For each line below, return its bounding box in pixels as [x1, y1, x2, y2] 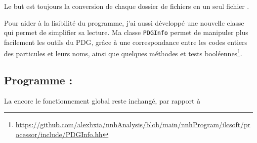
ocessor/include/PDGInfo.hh [15, 129, 103, 140]
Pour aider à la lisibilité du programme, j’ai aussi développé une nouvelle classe [4, 17, 244, 28]
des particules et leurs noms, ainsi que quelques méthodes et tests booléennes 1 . [4, 47, 242, 59]
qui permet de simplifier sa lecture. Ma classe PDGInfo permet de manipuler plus [4, 27, 249, 37]
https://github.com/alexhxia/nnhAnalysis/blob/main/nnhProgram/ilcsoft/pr [15, 119, 251, 130]
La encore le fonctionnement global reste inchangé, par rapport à [4, 95, 201, 106]
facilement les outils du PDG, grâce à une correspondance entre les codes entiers [4, 36, 248, 47]
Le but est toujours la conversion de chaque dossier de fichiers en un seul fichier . [4, 1, 249, 11]
